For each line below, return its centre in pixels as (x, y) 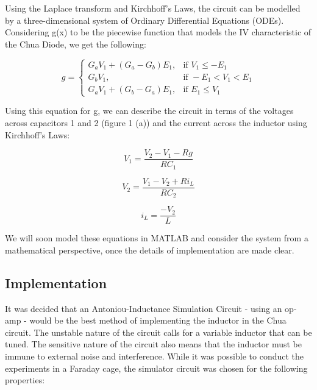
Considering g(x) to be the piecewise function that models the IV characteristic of (158, 32)
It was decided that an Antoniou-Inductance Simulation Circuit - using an (144, 308)
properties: (25, 380)
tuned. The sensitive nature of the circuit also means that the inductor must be (153, 344)
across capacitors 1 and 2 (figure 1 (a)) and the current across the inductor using (156, 123)
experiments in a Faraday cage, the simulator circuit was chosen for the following (156, 368)
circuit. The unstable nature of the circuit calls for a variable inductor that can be (158, 332)
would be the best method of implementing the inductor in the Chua (158, 320)
